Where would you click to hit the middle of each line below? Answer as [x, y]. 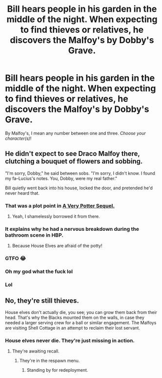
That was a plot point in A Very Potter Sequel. [60, 205]
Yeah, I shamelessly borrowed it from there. [56, 217]
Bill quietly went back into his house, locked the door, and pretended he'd [79, 188]
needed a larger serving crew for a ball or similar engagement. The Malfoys [81, 322]
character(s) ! [18, 138]
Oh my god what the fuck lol [39, 271]
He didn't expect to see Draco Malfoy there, [72, 154]
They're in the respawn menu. [50, 361]
